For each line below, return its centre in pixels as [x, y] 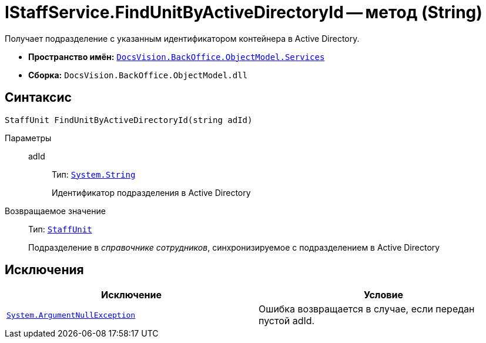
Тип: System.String [94, 174]
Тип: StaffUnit [60, 229]
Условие [383, 295]
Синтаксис [38, 98]
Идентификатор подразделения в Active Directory [151, 192]
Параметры [28, 138]
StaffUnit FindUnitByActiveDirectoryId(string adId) [129, 120]
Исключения [44, 270]
